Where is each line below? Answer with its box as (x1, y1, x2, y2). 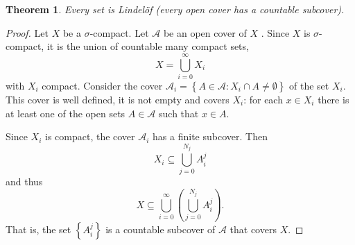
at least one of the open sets (6, 105, 125, 120)
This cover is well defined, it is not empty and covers (6, 92, 230, 106)
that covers (230, 221, 277, 236)
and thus (6, 174, 43, 189)
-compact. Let (89, 25, 149, 40)
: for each (243, 92, 283, 106)
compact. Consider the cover (42, 78, 163, 92)
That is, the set (6, 221, 71, 236)
